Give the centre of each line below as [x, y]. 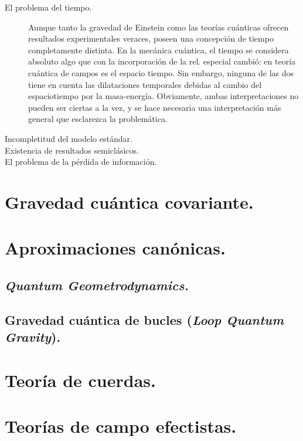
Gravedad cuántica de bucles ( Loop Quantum [144, 319]
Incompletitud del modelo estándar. [69, 138]
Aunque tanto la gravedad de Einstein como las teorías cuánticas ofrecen [159, 27]
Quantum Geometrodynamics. [97, 285]
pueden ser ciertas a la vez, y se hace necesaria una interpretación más [155, 107]
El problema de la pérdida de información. [81, 162]
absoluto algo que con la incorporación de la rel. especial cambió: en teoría [162, 61]
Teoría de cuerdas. [80, 380]
